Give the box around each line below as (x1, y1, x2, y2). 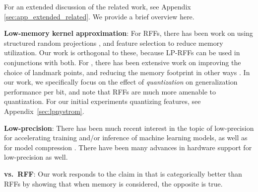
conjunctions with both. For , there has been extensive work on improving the (4, 57, 241, 67)
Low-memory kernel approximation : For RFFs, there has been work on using (4, 28, 253, 38)
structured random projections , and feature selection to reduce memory (4, 37, 223, 48)
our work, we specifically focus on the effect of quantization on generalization (4, 77, 238, 87)
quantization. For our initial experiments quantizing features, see (4, 96, 201, 106)
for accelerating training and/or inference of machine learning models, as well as (4, 132, 248, 143)
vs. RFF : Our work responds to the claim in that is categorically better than (4, 168, 242, 179)
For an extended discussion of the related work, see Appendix (4, 1, 191, 11)
